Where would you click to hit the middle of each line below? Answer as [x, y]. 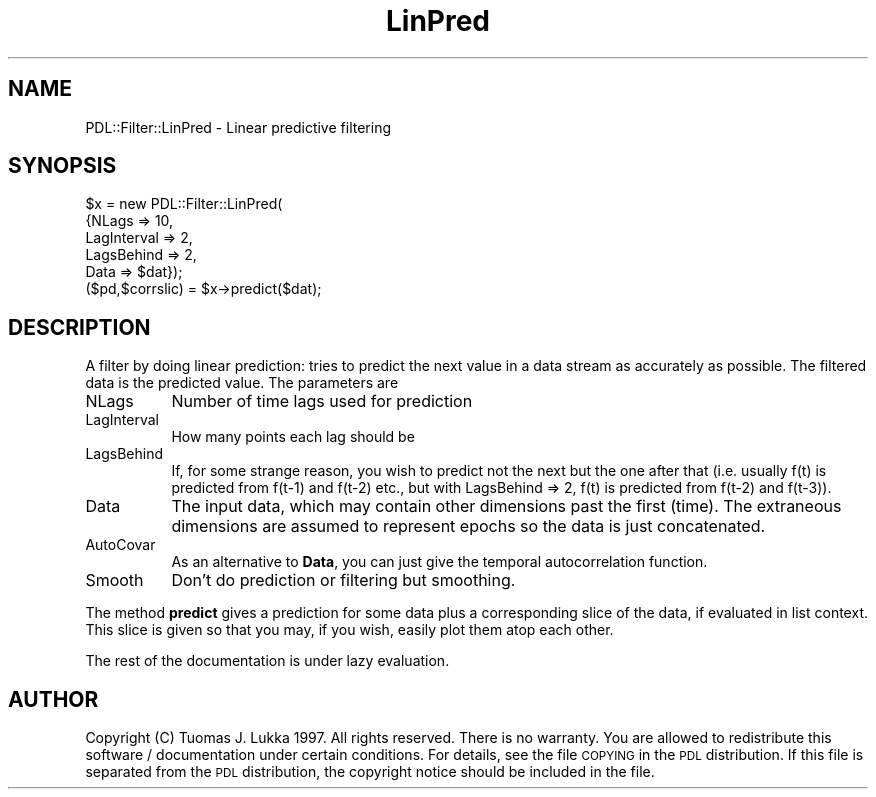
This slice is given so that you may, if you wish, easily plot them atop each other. [349, 630]
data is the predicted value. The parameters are [242, 383]
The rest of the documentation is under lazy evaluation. [267, 661]
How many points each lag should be [293, 437]
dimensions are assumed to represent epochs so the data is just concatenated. [468, 526]
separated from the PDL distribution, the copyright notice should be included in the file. [370, 772]
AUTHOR [53, 699]
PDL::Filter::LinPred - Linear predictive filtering [238, 127]
